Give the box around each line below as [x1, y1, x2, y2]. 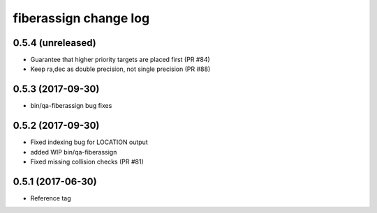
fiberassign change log [13, 10, 150, 26]
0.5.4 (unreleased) [13, 37, 97, 49]
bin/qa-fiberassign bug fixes [30, 102, 112, 110]
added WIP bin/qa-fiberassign [30, 148, 117, 156]
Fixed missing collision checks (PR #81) [30, 157, 144, 166]
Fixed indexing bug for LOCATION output [30, 138, 148, 146]
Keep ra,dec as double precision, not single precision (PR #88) [30, 65, 211, 73]
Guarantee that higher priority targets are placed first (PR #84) [30, 56, 211, 64]
